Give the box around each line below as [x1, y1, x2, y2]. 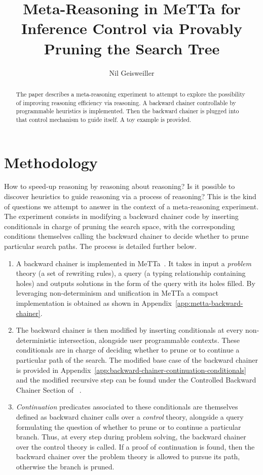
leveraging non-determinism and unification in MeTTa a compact [16, 288, 218, 298]
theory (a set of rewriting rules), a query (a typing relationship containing [16, 268, 246, 278]
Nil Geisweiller [109, 67, 155, 78]
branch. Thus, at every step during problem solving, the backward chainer [16, 431, 246, 442]
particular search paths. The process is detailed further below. [4, 241, 197, 251]
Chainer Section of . [16, 384, 82, 395]
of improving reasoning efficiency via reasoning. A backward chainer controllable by [16, 98, 236, 107]
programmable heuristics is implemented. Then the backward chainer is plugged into [16, 107, 239, 115]
